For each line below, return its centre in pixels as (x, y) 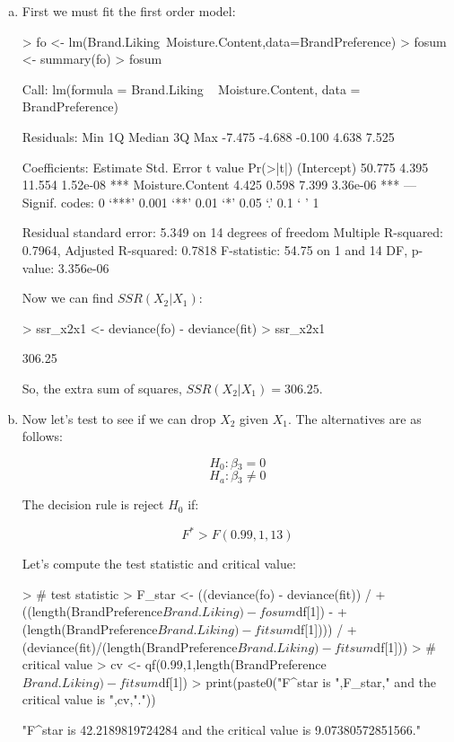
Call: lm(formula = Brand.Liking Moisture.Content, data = (191, 88)
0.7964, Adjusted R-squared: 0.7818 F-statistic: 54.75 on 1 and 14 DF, (215, 249)
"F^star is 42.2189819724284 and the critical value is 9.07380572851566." (221, 729)
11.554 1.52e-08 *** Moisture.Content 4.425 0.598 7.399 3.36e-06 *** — (219, 185)
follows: (42, 436)
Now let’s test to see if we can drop (119, 418)
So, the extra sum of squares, (102, 388)
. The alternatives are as (354, 418)
